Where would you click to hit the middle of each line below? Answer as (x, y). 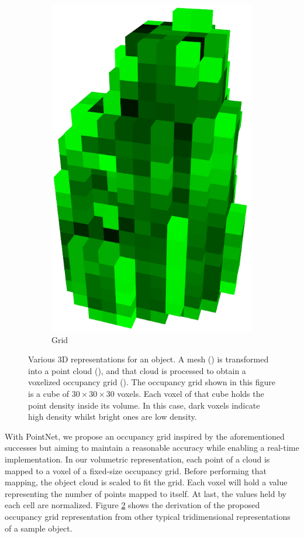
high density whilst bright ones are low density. (113, 417)
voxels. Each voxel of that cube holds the (191, 394)
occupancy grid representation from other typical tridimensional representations (148, 516)
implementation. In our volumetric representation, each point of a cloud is (137, 459)
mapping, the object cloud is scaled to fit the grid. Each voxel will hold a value (146, 482)
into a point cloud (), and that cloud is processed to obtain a (137, 370)
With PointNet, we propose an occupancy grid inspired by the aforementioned (145, 436)
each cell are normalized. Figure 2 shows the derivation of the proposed (132, 505)
